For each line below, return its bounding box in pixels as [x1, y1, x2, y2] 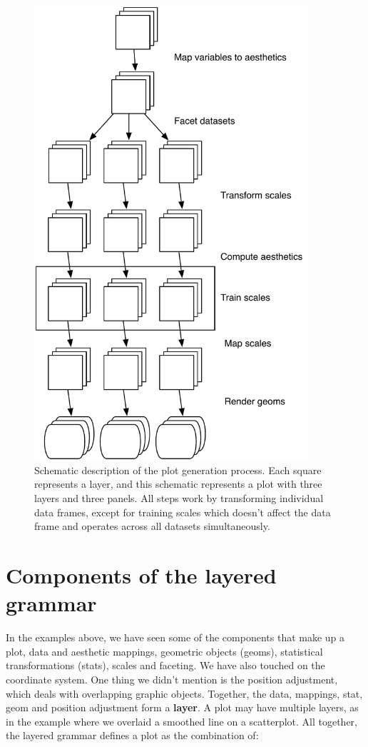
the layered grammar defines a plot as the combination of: [6, 728, 259, 743]
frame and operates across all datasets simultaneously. [34, 518, 270, 533]
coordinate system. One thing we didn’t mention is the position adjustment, [6, 671, 338, 686]
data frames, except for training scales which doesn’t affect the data [34, 504, 331, 519]
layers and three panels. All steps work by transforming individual [34, 491, 324, 506]
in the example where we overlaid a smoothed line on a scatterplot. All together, [6, 713, 357, 728]
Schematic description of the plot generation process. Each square [34, 462, 322, 477]
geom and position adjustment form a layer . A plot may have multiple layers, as [6, 700, 359, 715]
